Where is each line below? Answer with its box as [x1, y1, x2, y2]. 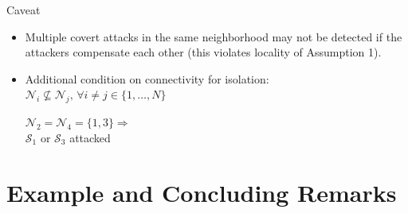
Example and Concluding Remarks [6, 176, 397, 208]
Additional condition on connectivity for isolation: [25, 70, 269, 87]
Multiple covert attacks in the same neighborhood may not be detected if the [25, 28, 402, 45]
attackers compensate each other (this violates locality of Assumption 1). [25, 44, 382, 60]
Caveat [6, 2, 41, 17]
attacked [69, 129, 111, 145]
